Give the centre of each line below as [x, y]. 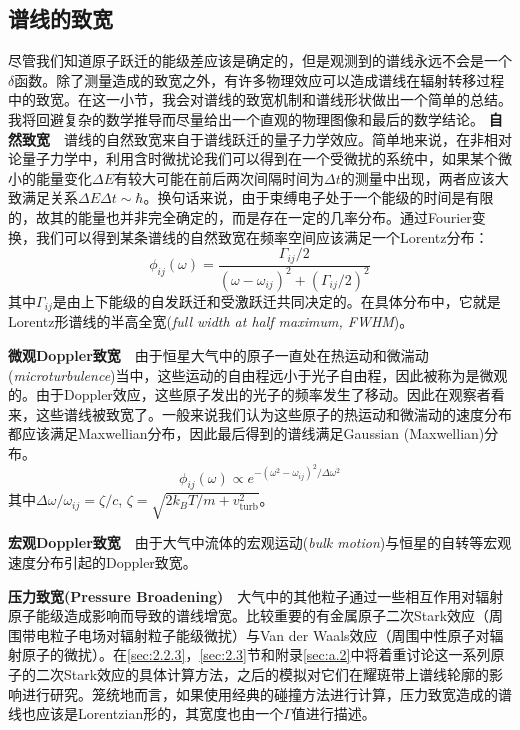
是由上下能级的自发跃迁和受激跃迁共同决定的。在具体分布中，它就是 [276, 300]
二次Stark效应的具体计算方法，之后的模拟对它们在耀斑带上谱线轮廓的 [262, 673]
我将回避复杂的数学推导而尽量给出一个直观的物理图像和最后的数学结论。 [246, 118]
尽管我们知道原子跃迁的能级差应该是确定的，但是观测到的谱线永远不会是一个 [260, 60]
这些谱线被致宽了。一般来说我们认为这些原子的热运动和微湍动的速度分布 [273, 413]
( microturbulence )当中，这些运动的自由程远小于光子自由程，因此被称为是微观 [258, 374]
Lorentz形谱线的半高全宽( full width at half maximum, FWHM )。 [211, 321]
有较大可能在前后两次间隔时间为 [219, 177]
